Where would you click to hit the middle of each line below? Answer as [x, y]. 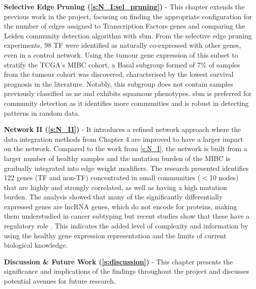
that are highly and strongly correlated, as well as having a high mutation [116, 187]
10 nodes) [224, 177]
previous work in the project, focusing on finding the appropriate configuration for [128, 16]
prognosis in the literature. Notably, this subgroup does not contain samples [119, 83]
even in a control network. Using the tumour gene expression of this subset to [121, 54]
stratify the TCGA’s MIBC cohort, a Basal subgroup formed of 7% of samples [122, 64]
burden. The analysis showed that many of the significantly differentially [113, 197]
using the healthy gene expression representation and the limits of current [115, 235]
